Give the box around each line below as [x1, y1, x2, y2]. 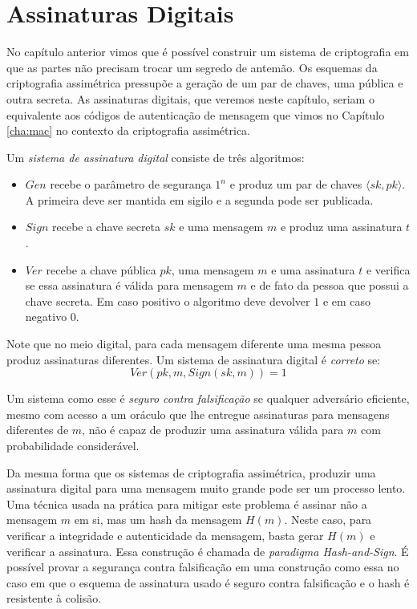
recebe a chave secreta [51, 218, 161, 235]
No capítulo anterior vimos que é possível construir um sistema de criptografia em [6, 43, 409, 60]
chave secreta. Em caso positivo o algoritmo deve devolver [25, 292, 310, 309]
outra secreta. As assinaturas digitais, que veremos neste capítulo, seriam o [6, 90, 374, 107]
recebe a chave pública [46, 261, 156, 278]
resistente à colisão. [6, 590, 102, 607]
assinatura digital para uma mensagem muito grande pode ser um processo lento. [6, 480, 406, 497]
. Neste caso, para [284, 511, 372, 528]
